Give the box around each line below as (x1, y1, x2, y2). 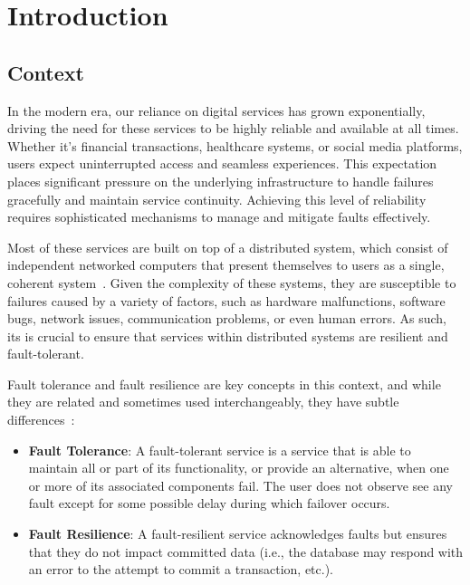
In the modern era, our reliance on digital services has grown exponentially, (7, 101, 426, 120)
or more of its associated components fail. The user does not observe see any (28, 475, 453, 494)
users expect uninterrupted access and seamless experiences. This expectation (7, 154, 437, 173)
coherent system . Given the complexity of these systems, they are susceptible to (7, 273, 456, 292)
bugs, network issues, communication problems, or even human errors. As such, (7, 309, 446, 328)
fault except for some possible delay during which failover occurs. (28, 494, 390, 513)
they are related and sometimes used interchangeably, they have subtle (7, 392, 399, 411)
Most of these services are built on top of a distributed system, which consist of (7, 237, 448, 256)
